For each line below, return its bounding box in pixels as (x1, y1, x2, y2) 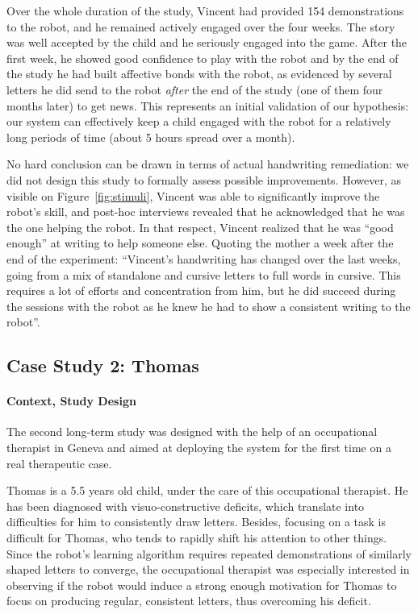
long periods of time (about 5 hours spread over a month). (6, 128, 295, 145)
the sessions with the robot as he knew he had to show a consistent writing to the (6, 297, 411, 314)
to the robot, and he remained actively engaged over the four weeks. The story (6, 18, 395, 35)
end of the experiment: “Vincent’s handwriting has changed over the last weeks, (6, 250, 401, 267)
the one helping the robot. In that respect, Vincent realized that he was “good (6, 218, 394, 235)
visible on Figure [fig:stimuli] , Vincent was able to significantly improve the (6, 187, 380, 204)
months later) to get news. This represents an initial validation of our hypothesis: (6, 97, 409, 114)
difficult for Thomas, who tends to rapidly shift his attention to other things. (6, 529, 387, 546)
